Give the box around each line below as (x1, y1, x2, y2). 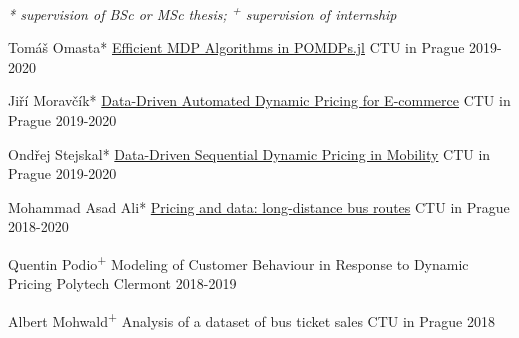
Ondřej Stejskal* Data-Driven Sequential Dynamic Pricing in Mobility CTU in (8, 143, 491, 164)
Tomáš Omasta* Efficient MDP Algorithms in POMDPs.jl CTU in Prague (8, 37, 465, 58)
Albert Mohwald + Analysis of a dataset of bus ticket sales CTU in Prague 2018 (8, 307, 496, 331)
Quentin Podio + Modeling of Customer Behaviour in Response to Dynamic (8, 251, 469, 274)
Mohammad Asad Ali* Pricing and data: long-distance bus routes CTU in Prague (8, 196, 510, 217)
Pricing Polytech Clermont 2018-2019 (8, 273, 237, 294)
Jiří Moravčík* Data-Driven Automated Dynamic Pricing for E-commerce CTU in (8, 90, 511, 111)
